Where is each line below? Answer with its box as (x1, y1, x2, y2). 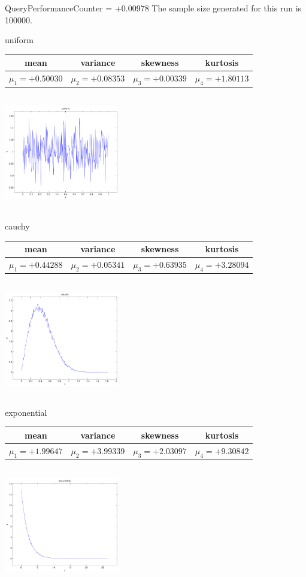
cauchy (5, 219, 30, 232)
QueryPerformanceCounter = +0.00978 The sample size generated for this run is (5, 2, 302, 14)
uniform (5, 34, 34, 46)
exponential (5, 406, 47, 418)
